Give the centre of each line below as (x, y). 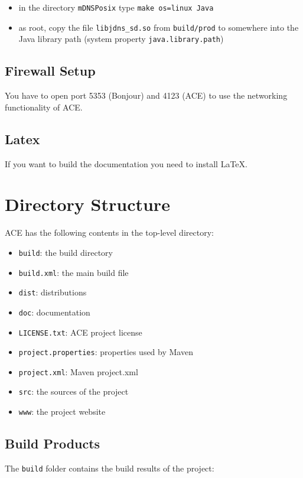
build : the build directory (66, 252)
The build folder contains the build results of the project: (110, 468)
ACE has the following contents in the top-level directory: (109, 233)
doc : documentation (54, 312)
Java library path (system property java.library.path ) (121, 39)
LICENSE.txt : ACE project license (80, 332)
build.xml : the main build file (74, 272)
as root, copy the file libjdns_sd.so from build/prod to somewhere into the (159, 27)
